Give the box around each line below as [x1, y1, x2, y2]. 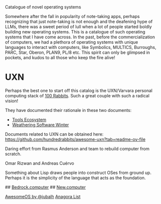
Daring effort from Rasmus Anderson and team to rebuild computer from [5, 145, 150, 152]
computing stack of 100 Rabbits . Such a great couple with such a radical [5, 93, 149, 98]
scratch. [5, 151, 22, 157]
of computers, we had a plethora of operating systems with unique [5, 39, 138, 45]
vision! [5, 98, 18, 104]
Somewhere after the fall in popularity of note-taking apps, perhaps [5, 14, 140, 19]
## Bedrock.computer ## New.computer [5, 184, 86, 190]
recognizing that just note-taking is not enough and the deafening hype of [5, 19, 153, 24]
